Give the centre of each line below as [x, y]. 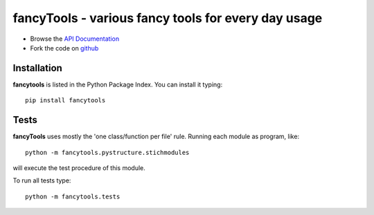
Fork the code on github [64, 48]
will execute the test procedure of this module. [79, 168]
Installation [37, 68]
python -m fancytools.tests [73, 196]
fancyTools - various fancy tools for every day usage [168, 18]
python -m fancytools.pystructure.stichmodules [107, 152]
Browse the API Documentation [75, 39]
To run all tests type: [42, 180]
